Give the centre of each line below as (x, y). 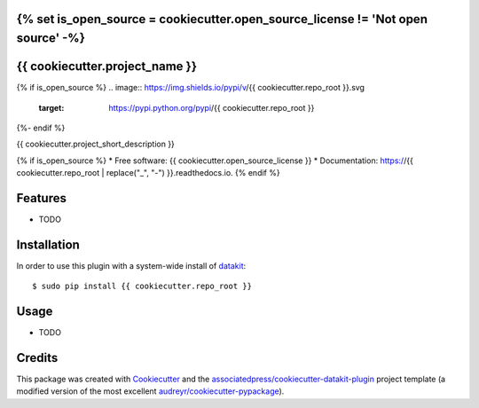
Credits (37, 358)
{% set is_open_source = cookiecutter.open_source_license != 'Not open (222, 19)
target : (51, 107)
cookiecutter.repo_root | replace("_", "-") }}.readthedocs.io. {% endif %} (148, 173)
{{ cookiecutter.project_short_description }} (95, 144)
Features (41, 198)
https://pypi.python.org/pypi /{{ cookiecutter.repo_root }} (212, 107)
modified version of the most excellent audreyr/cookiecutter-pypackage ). (150, 391)
